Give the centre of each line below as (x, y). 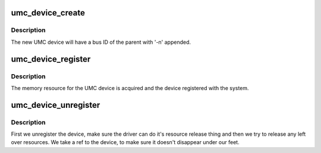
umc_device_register (51, 59)
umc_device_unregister (56, 105)
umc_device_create (48, 13)
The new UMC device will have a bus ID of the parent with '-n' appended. (101, 42)
